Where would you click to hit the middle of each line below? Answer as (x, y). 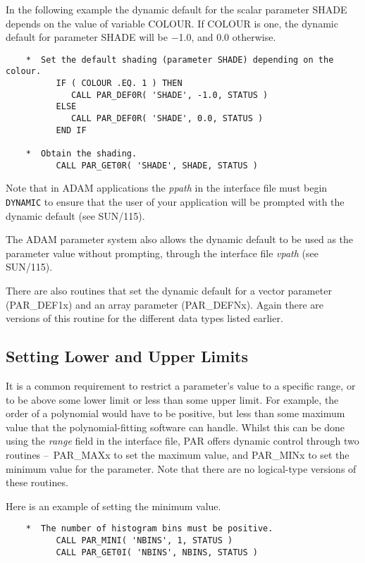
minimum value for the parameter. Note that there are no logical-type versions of (181, 468)
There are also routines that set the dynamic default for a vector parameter (169, 290)
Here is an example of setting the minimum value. (113, 506)
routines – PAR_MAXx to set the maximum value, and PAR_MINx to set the (178, 454)
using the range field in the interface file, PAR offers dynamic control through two (182, 441)
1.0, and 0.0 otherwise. (227, 37)
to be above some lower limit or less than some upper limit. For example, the (172, 399)
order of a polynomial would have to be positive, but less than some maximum (175, 413)
